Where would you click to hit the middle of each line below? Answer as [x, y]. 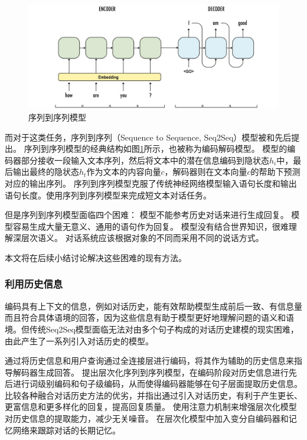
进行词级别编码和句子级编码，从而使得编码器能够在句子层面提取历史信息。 [157, 384]
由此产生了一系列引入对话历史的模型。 [79, 340]
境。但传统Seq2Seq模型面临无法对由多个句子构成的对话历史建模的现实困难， [152, 329]
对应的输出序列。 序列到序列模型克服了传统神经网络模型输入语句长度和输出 [151, 183]
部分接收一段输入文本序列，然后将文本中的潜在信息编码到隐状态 [145, 160]
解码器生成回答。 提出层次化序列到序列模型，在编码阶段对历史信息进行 [151, 372]
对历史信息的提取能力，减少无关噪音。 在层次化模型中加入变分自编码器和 [147, 418]
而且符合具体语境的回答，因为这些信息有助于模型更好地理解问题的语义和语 [149, 317]
